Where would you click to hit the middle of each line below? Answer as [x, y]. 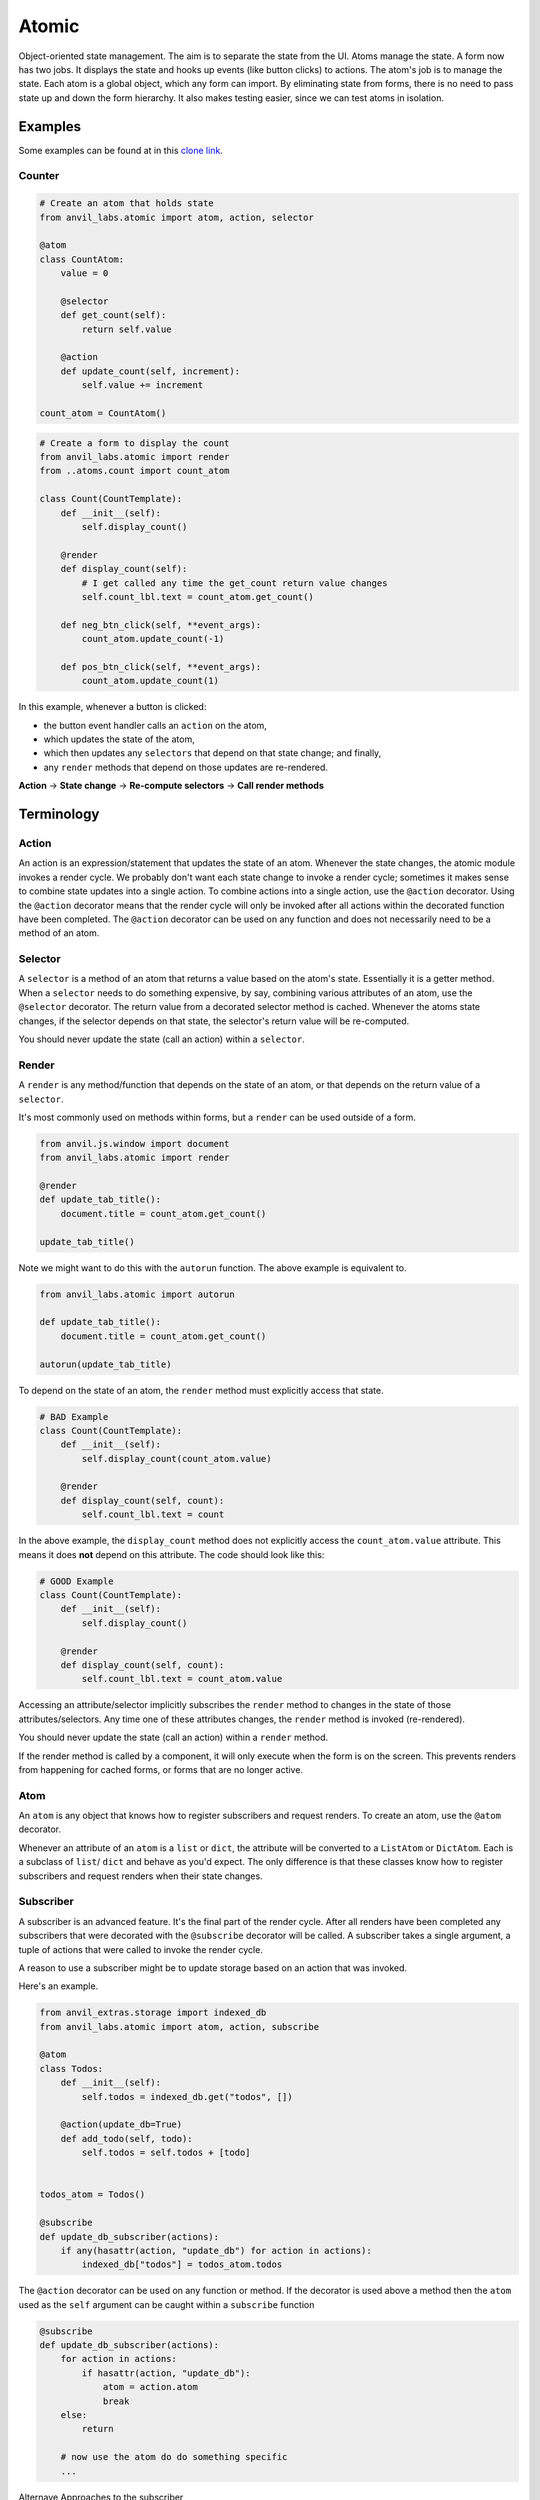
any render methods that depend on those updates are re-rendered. [186, 767]
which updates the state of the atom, [119, 739]
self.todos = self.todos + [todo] [166, 2153]
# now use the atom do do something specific [174, 2457]
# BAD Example [74, 1416]
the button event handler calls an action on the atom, [155, 725]
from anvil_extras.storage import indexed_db [153, 2013]
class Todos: [71, 2068]
